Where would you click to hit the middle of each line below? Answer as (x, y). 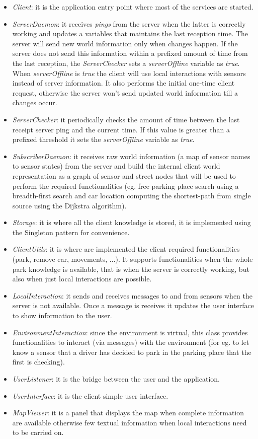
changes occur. (35, 102)
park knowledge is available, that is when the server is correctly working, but (131, 269)
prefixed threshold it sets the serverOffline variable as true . (103, 139)
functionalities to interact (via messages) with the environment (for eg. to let (131, 342)
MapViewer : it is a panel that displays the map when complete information (128, 413)
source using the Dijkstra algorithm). (69, 205)
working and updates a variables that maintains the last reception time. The (130, 33)
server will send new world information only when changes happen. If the (125, 43)
